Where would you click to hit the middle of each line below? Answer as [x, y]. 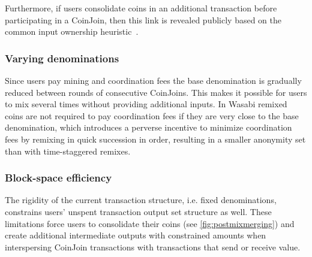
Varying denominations [62, 58]
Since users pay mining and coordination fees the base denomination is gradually [153, 80]
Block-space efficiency [58, 178]
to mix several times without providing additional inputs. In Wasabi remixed [146, 104]
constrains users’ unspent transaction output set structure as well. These [138, 211]
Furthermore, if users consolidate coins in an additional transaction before [141, 8]
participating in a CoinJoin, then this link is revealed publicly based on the [143, 19]
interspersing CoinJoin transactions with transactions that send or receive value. [153, 247]
